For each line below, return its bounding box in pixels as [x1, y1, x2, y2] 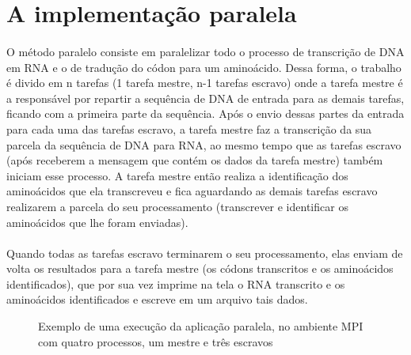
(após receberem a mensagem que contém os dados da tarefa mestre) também [6, 152, 383, 168]
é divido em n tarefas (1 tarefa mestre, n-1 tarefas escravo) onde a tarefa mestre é [6, 74, 403, 91]
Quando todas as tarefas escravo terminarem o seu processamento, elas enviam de [6, 244, 403, 261]
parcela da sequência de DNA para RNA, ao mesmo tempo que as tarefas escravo [6, 136, 401, 153]
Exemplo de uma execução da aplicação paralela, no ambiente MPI [38, 318, 363, 334]
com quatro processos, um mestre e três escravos [38, 333, 273, 349]
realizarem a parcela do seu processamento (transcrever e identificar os [6, 198, 348, 214]
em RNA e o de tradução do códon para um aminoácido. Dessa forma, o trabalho [6, 59, 401, 75]
